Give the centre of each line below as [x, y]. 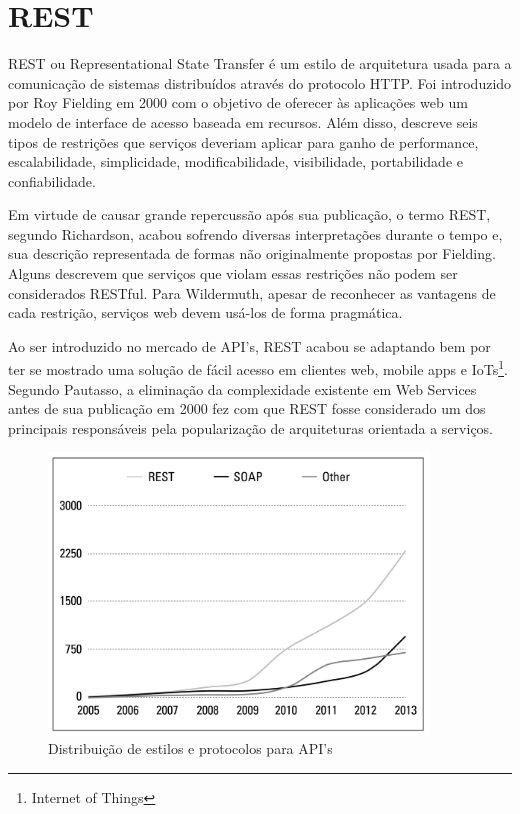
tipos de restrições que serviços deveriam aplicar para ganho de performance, [243, 141]
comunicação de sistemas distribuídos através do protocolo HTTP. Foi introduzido [260, 82]
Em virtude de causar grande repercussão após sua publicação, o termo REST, [249, 214]
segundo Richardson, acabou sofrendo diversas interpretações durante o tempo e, [255, 233]
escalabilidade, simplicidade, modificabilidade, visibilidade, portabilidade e [235, 161]
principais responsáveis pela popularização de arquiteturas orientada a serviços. [250, 427]
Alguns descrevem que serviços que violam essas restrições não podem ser [233, 273]
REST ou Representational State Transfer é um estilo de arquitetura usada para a [260, 63]
